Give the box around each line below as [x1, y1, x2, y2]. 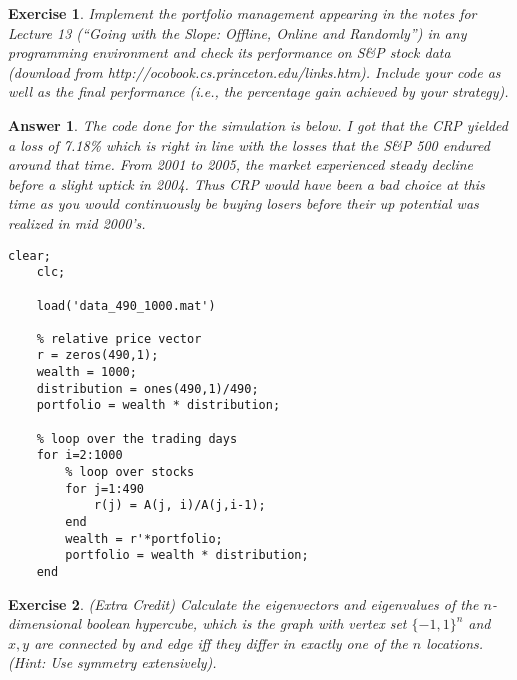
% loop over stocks [65, 465, 195, 480]
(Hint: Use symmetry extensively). [8, 652, 217, 673]
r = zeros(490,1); [36, 348, 159, 363]
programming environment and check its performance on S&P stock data [8, 42, 451, 63]
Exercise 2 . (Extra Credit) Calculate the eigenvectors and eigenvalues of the [8, 593, 479, 614]
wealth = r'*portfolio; [65, 531, 223, 546]
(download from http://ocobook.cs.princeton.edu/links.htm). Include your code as [8, 61, 501, 82]
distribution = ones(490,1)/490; [36, 381, 259, 396]
